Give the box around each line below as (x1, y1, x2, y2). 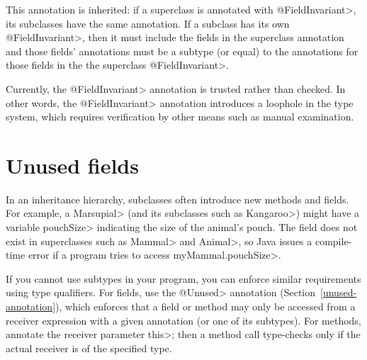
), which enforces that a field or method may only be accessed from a (55, 299, 356, 314)
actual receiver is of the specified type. (6, 340, 172, 355)
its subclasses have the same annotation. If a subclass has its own (6, 16, 290, 30)
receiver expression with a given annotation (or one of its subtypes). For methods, (6, 313, 361, 327)
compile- (315, 233, 352, 248)
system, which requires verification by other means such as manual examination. (6, 109, 354, 124)
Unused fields (6, 150, 139, 179)
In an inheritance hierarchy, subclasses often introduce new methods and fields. (6, 191, 349, 206)
